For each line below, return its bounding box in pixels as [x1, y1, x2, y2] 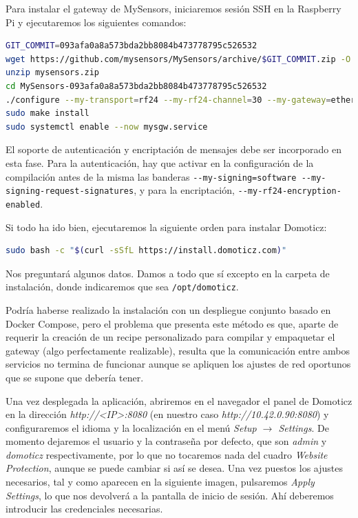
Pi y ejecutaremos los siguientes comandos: [6, 14, 187, 29]
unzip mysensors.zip [6, 68, 100, 78]
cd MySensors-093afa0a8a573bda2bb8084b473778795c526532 [6, 81, 267, 91]
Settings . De [278, 420, 329, 435]
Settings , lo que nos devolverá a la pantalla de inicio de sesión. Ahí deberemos [6, 488, 334, 502]
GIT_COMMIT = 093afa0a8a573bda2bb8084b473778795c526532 [6, 41, 257, 51]
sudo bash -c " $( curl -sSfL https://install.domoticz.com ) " [6, 246, 287, 256]
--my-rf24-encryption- [238, 186, 341, 197]
